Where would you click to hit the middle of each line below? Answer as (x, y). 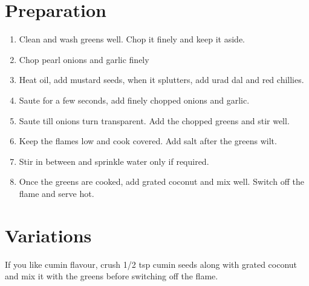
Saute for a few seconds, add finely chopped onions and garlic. (134, 100)
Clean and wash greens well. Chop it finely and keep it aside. (132, 39)
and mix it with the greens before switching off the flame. (112, 276)
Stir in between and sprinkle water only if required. (114, 161)
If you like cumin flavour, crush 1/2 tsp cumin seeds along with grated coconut (151, 264)
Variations (48, 235)
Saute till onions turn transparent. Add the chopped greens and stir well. (154, 120)
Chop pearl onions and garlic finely (84, 59)
